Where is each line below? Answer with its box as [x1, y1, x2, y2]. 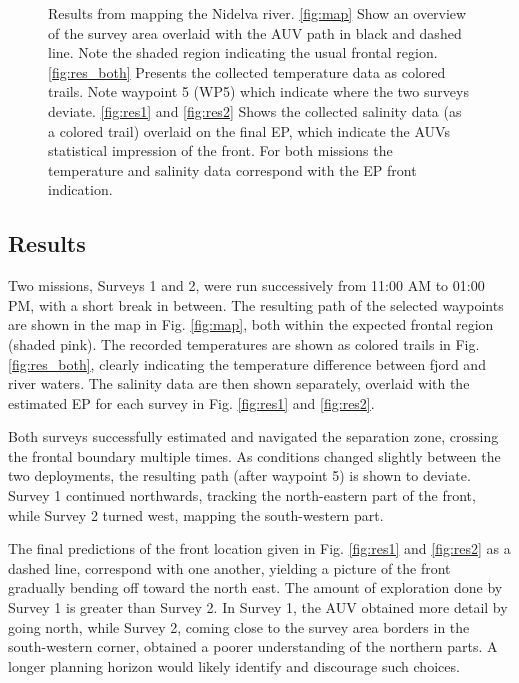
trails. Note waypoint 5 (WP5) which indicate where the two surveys [48, 81, 469, 102]
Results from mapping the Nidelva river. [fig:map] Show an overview [48, 3, 467, 23]
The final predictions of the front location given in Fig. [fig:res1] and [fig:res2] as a [8, 538, 511, 559]
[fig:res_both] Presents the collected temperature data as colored [48, 61, 446, 82]
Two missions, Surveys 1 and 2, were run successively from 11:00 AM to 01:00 [8, 275, 485, 296]
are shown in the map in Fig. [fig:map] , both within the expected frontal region [8, 314, 494, 335]
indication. [48, 179, 113, 200]
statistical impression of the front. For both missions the [48, 140, 393, 161]
